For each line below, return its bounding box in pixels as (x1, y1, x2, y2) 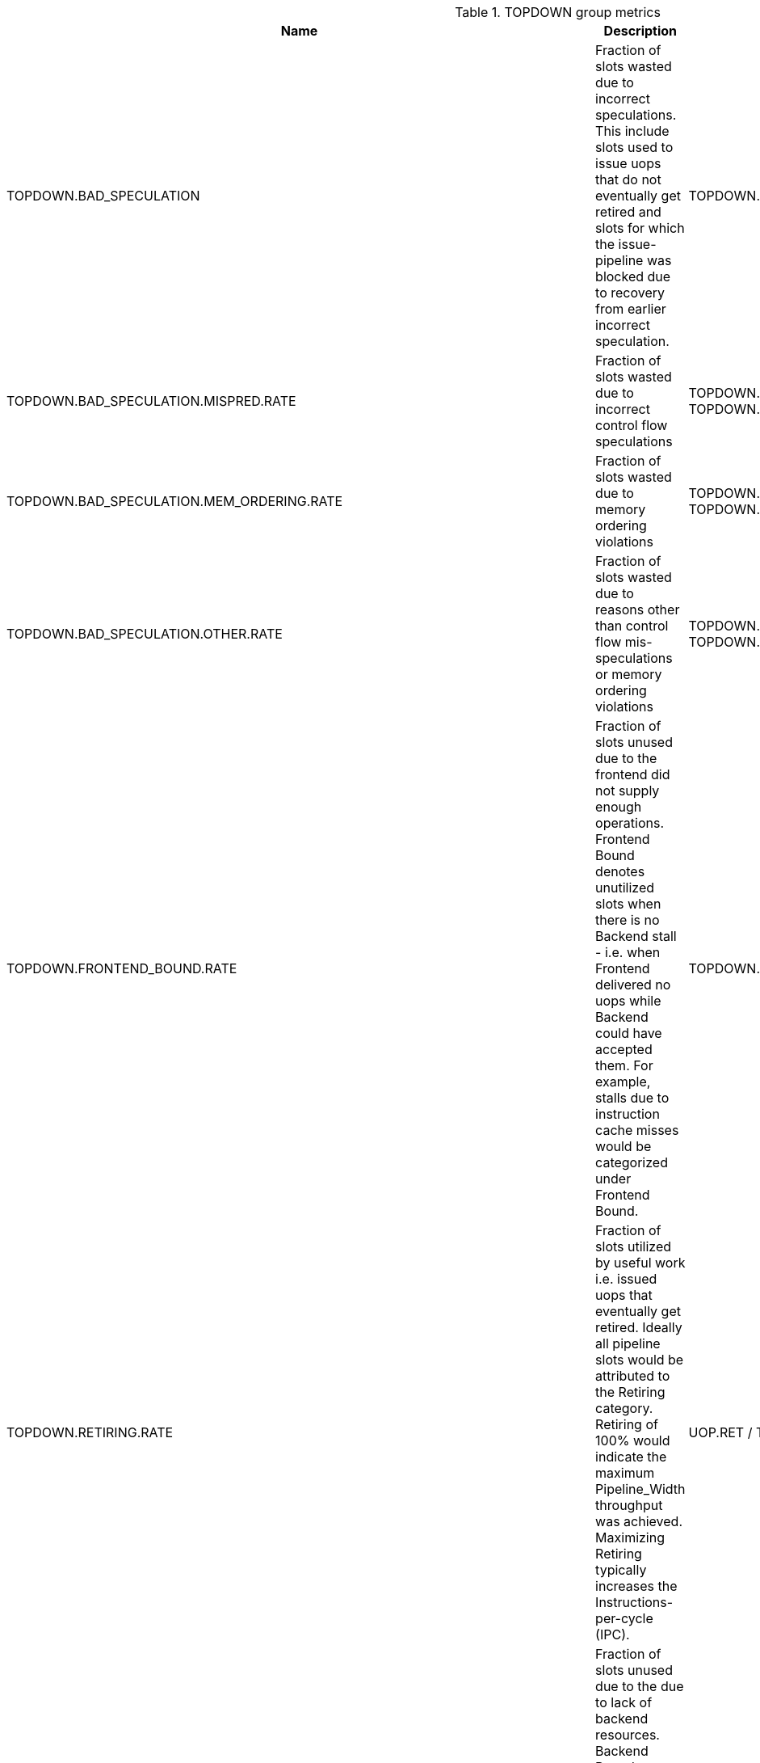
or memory (595, 666, 662, 682)
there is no (595, 912, 660, 928)
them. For (595, 1057, 653, 1073)
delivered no (595, 976, 671, 993)
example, (595, 1073, 651, 1090)
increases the (595, 1578, 678, 1594)
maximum (595, 1465, 655, 1481)
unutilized (595, 879, 655, 896)
